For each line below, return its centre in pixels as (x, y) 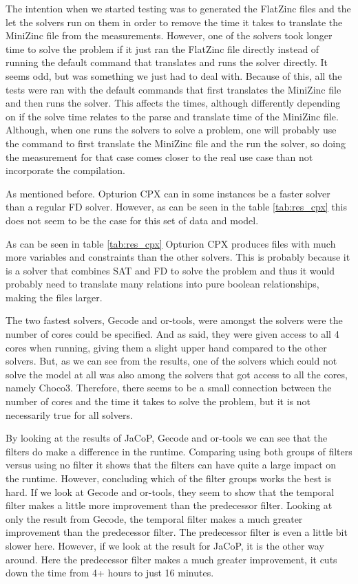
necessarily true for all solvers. (69, 414)
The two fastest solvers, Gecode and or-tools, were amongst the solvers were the (174, 320)
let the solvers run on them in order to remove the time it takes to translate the (174, 22)
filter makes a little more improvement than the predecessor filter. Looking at (169, 505)
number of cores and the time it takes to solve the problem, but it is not (158, 401)
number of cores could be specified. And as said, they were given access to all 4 (172, 334)
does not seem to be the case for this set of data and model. (132, 220)
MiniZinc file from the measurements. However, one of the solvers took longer (169, 35)
